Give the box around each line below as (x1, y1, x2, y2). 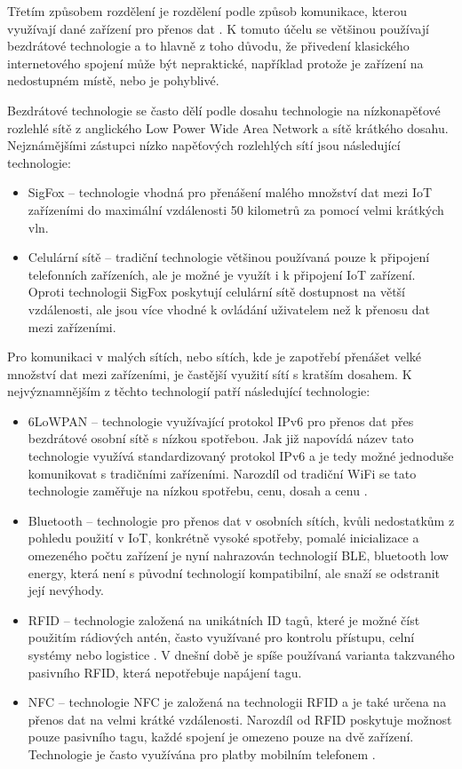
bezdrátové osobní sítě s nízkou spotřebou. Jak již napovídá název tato (28, 429, 414, 448)
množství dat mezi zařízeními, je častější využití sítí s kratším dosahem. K (7, 364, 412, 383)
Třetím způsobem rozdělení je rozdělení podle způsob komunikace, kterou (7, 2, 407, 20)
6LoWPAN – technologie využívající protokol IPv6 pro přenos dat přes (28, 411, 414, 430)
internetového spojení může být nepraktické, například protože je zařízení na (7, 53, 424, 72)
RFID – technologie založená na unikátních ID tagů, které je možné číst (28, 610, 420, 629)
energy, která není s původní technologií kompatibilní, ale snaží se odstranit (28, 563, 441, 582)
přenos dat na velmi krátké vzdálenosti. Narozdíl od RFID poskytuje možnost (28, 710, 452, 728)
